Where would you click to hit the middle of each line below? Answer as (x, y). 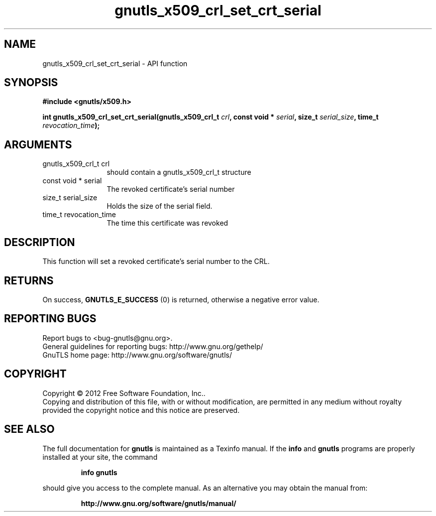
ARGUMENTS (38, 144)
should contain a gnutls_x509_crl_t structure (179, 172)
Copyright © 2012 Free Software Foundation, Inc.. (124, 393)
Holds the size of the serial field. (160, 206)
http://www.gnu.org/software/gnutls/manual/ (159, 503)
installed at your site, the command (100, 457)
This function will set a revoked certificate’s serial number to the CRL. (156, 261)
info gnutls (99, 472)
